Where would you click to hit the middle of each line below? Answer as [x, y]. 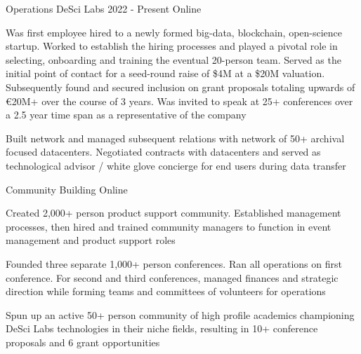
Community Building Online [67, 189]
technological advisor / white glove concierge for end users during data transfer [176, 165]
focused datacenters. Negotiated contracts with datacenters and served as [163, 152]
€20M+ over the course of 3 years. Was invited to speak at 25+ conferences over [179, 101]
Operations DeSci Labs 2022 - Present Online [104, 8]
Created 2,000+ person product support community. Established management [173, 213]
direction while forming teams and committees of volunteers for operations [166, 291]
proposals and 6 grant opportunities [83, 342]
